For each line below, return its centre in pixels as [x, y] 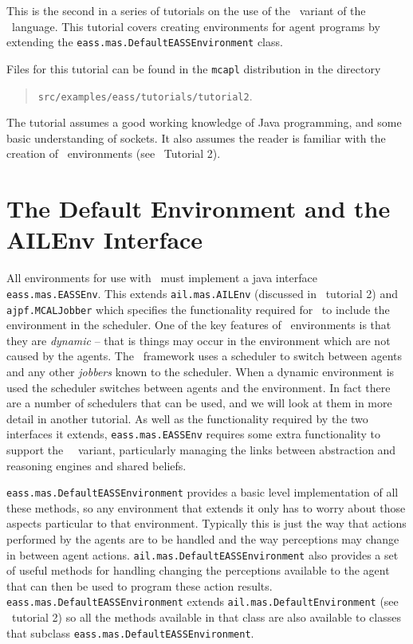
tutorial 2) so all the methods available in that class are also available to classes [206, 617]
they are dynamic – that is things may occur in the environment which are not [199, 340]
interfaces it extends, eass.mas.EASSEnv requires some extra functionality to [193, 434]
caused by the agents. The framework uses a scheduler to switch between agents [205, 356]
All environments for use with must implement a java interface [162, 278]
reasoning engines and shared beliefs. [96, 465]
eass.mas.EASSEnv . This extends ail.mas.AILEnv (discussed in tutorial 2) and [202, 293]
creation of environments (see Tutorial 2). [114, 153]
